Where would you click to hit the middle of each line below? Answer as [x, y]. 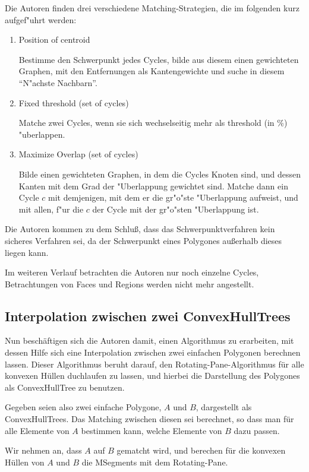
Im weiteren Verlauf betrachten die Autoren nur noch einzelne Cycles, [132, 272]
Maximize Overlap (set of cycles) [78, 154]
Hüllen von [25, 462]
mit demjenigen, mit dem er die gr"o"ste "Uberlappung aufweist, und [173, 197]
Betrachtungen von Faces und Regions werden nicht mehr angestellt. [130, 283]
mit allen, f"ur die [51, 209]
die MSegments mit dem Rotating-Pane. [155, 462]
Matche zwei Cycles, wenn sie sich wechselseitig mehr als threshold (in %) [153, 123]
